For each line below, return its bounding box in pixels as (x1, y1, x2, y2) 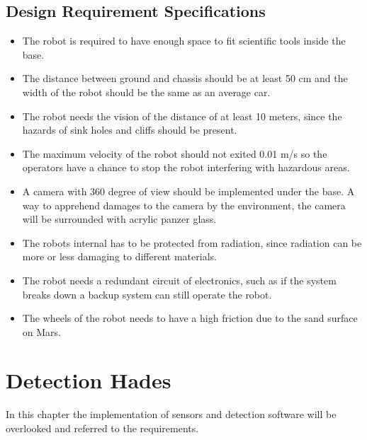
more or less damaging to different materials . (22, 249, 217, 264)
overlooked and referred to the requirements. (6, 421, 199, 436)
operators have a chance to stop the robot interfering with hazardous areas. (22, 160, 350, 175)
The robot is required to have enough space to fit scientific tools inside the (22, 33, 346, 48)
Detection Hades (6, 366, 171, 395)
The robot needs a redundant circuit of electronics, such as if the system (22, 272, 337, 287)
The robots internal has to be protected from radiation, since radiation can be (22, 235, 362, 250)
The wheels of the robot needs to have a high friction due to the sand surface (22, 311, 358, 325)
